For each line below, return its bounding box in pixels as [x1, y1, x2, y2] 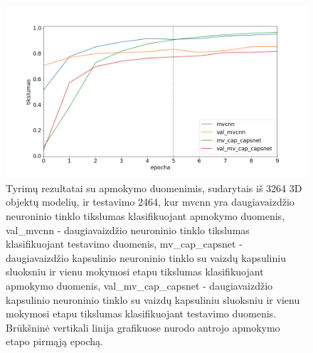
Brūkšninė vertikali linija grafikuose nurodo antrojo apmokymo [6, 320, 280, 334]
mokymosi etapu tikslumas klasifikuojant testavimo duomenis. [6, 306, 277, 321]
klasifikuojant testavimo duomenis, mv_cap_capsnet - [6, 236, 243, 251]
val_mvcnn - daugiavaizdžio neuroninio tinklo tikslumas [6, 222, 250, 237]
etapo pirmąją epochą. [6, 334, 103, 349]
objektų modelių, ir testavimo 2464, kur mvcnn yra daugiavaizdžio [6, 194, 295, 209]
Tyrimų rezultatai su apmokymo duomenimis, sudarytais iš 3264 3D [6, 180, 302, 195]
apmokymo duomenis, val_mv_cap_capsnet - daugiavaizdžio [6, 278, 273, 293]
